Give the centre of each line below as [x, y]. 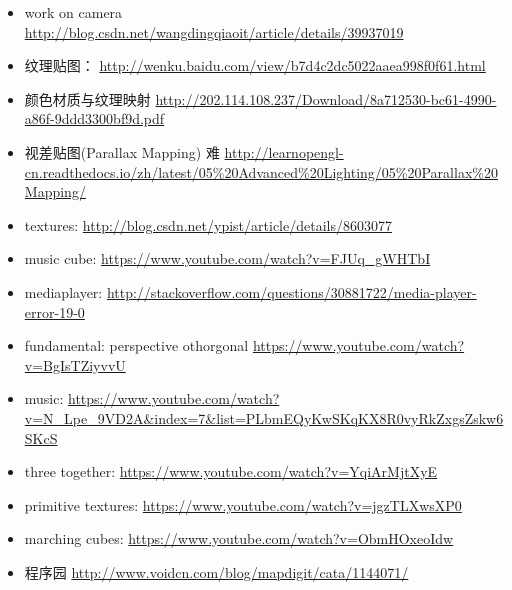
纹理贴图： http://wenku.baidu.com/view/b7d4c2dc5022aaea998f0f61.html [255, 65]
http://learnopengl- [284, 151]
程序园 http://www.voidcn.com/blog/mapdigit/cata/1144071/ [216, 571]
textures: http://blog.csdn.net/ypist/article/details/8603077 [208, 224]
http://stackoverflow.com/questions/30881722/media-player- [291, 291]
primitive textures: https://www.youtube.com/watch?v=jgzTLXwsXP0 [243, 504]
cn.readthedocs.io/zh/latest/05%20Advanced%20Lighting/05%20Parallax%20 [261, 171]
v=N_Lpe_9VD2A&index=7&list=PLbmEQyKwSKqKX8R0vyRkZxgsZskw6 [264, 417]
